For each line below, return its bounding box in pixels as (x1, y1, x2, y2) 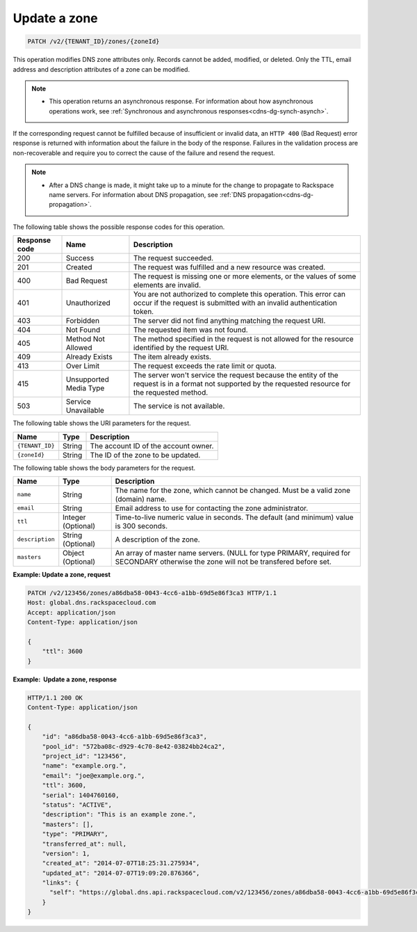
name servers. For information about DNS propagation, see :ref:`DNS (49, 191, 247, 199)
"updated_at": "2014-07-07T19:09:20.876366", (42, 869, 200, 877)
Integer (63, 512, 86, 522)
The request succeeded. (133, 253, 214, 263)
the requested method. (133, 388, 208, 397)
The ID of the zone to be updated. (90, 450, 201, 459)
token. (133, 307, 154, 317)
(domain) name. (115, 494, 167, 504)
